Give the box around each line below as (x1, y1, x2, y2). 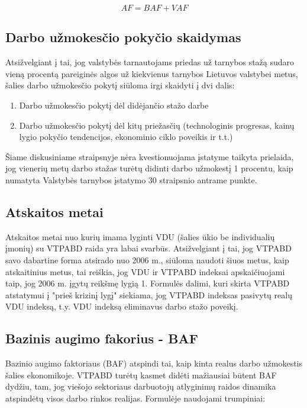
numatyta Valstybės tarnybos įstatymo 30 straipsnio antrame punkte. (5, 173, 257, 186)
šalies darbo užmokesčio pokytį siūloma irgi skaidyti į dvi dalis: (5, 79, 235, 91)
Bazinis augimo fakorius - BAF (5, 329, 198, 348)
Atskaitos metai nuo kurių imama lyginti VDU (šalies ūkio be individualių (5, 230, 275, 243)
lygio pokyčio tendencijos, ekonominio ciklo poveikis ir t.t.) (19, 130, 233, 143)
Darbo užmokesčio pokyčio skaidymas (5, 28, 241, 46)
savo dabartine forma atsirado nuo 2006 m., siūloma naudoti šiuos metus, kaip (5, 253, 289, 266)
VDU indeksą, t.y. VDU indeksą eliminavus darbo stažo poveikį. (5, 300, 238, 313)
